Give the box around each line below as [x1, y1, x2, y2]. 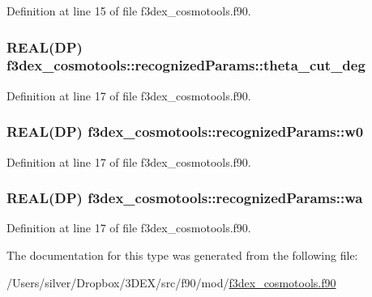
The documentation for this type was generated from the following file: [6, 246, 358, 263]
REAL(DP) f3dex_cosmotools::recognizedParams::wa [6, 188, 363, 208]
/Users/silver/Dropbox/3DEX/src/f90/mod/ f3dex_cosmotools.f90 [6, 274, 336, 291]
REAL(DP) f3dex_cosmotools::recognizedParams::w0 [6, 121, 364, 142]
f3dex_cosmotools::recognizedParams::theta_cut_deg [6, 55, 366, 75]
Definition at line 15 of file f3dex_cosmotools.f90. [6, 2, 251, 19]
